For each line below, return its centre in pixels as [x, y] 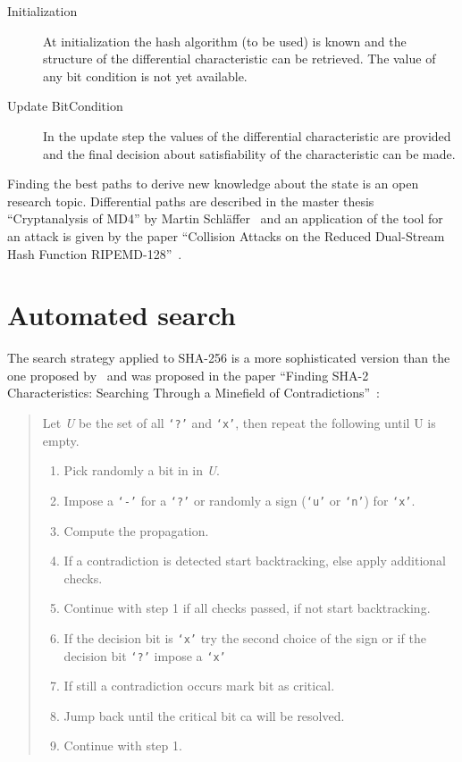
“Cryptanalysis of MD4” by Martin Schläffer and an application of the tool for [225, 218]
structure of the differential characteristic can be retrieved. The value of [239, 59]
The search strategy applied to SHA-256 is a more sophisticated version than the [229, 358]
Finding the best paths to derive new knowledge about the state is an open [213, 184]
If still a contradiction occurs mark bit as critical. [199, 686]
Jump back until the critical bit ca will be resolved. [204, 715]
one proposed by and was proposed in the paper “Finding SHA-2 [188, 375]
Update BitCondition [65, 106]
